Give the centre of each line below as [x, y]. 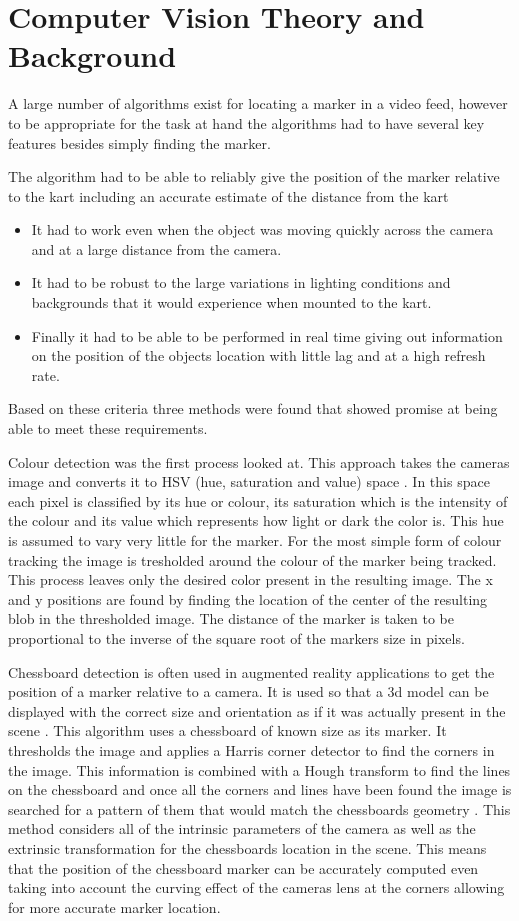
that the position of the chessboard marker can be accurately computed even [243, 867]
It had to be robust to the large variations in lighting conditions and [241, 282]
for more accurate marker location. [114, 906]
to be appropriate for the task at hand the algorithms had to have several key [246, 122]
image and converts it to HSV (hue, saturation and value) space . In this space [249, 481]
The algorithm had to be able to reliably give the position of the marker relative [254, 176]
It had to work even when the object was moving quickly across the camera [262, 229]
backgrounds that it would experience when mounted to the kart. [231, 302]
